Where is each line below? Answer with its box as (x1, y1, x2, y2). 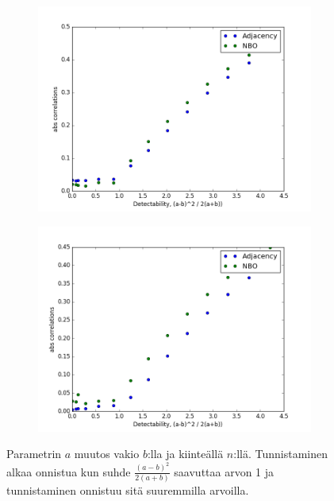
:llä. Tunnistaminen (233, 445, 328, 462)
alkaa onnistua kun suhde (6, 463, 131, 480)
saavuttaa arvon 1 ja (174, 463, 274, 480)
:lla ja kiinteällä (147, 445, 224, 462)
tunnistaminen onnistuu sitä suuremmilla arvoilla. (6, 481, 249, 498)
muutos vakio (74, 445, 140, 462)
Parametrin (6, 445, 62, 462)
